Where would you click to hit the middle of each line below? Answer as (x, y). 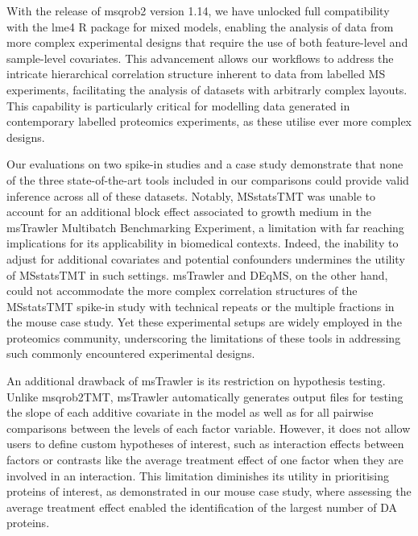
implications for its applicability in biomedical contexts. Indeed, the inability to (203, 243)
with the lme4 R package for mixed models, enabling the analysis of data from (200, 26)
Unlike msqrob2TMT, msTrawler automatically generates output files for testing (205, 396)
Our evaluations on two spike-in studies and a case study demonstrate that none (205, 164)
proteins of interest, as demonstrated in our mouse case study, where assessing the (209, 491)
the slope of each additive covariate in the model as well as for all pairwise (190, 412)
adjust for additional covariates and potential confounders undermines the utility (206, 258)
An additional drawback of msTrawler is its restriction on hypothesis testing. (196, 381)
